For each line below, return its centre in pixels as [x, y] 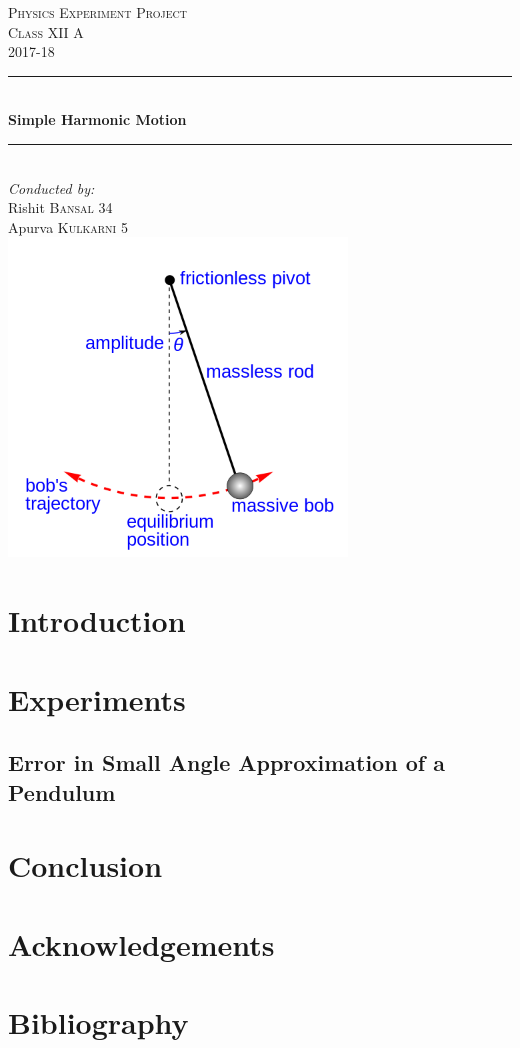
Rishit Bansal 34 [60, 207]
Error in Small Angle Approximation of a [226, 762]
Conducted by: [51, 187]
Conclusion [85, 865]
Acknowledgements [141, 943]
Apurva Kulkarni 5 [68, 226]
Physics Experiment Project [97, 12]
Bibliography [98, 1021]
